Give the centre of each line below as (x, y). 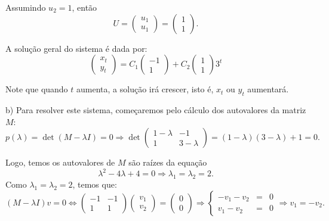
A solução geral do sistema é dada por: (76, 48)
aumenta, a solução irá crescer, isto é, (145, 89)
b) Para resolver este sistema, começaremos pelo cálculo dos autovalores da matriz (156, 109)
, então (84, 7)
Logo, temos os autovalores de (60, 162)
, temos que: (95, 184)
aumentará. (268, 89)
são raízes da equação (168, 162)
